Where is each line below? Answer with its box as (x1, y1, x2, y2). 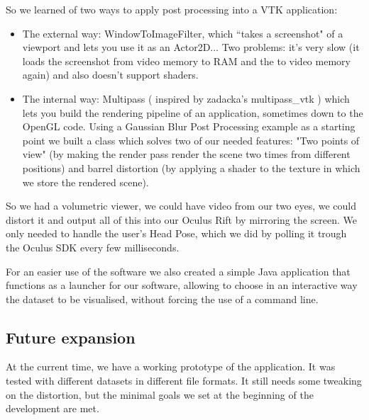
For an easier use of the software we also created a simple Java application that (6, 263, 351, 278)
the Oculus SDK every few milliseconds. (6, 239, 180, 254)
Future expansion (6, 326, 136, 348)
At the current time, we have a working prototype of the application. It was (6, 359, 336, 374)
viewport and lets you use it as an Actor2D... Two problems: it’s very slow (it (22, 40, 360, 55)
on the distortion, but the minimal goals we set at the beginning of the (6, 387, 314, 402)
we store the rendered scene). (22, 174, 149, 189)
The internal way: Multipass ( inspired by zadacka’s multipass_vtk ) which (22, 91, 350, 106)
